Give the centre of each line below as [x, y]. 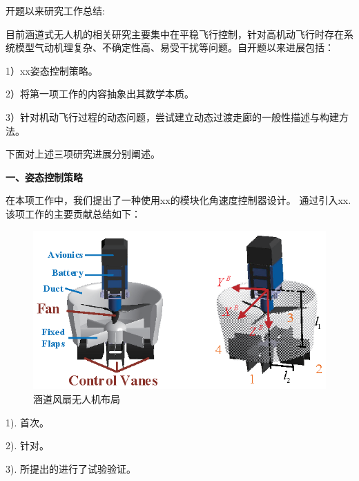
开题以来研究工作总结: [55, 10]
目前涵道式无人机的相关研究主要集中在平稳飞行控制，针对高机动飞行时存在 [175, 34]
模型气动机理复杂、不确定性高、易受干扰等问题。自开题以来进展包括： [174, 47]
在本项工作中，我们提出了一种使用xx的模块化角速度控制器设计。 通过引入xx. [178, 200]
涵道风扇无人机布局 [77, 398]
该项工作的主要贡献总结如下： [73, 213]
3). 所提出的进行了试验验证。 [71, 468]
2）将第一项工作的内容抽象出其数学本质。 [100, 94]
